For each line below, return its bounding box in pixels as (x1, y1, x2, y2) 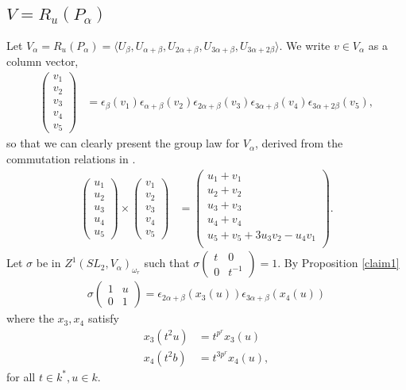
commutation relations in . (6, 150, 136, 166)
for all (6, 368, 36, 384)
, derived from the (255, 135, 343, 151)
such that (144, 254, 190, 271)
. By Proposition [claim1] (277, 254, 400, 271)
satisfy (87, 310, 119, 327)
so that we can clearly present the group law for (6, 135, 240, 151)
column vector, (6, 53, 79, 70)
